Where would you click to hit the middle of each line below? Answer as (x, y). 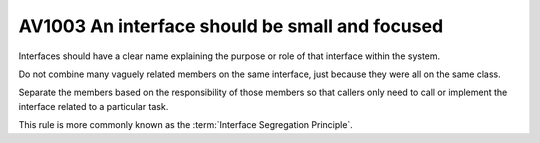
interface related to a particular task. (93, 106)
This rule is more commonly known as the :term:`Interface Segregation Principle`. (186, 125)
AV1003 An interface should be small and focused (231, 26)
